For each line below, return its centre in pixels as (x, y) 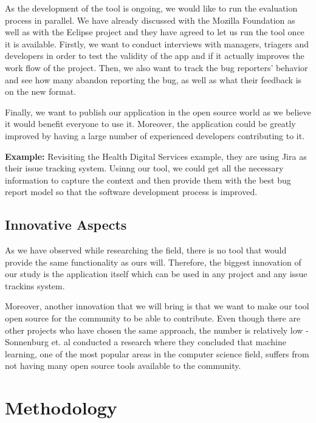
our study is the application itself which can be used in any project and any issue (156, 274)
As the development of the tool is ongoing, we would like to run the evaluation (151, 8)
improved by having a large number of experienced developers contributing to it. (155, 135)
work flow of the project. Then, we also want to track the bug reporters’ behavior (156, 67)
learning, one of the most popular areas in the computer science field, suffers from (157, 353)
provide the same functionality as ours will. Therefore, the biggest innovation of (153, 262)
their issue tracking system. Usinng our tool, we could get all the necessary (144, 168)
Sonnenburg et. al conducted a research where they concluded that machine (146, 342)
